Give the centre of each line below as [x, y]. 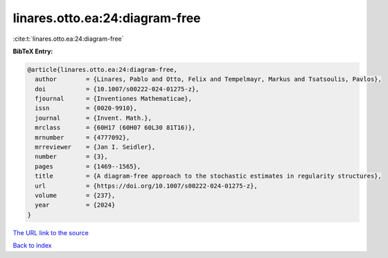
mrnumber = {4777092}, [82, 137]
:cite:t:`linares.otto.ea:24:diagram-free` [68, 39]
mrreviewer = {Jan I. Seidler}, [95, 147]
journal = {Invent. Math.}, [94, 118]
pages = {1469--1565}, [88, 166]
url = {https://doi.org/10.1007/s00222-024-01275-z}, [146, 186]
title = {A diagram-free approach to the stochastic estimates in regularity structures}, [209, 176]
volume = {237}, [75, 195]
